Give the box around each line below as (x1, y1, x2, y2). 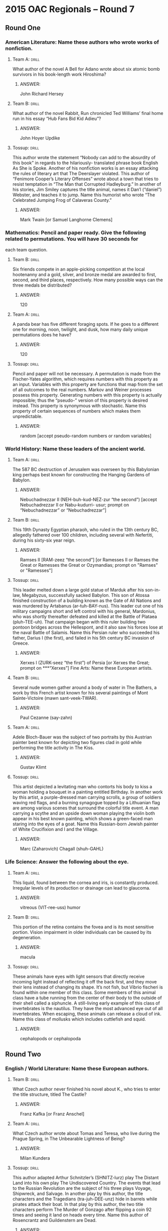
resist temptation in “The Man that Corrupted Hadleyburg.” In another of (12, 181, 161, 187)
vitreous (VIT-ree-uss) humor (20, 904, 81, 910)
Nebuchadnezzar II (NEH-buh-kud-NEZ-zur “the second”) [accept (20, 497, 157, 503)
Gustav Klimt (20, 764, 47, 770)
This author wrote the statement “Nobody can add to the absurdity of (12, 154, 156, 160)
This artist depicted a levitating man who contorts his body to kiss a (12, 784, 152, 790)
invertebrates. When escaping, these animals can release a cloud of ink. (12, 1011, 162, 1017)
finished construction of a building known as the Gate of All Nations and (12, 597, 161, 603)
